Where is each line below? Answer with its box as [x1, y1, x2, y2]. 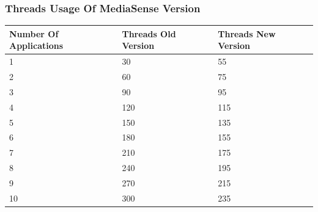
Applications [9, 39, 64, 52]
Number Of [9, 27, 59, 40]
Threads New [218, 27, 276, 40]
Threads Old [122, 27, 176, 40]
